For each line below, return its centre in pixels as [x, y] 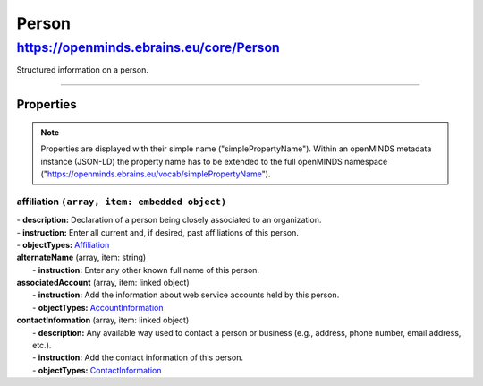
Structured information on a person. [83, 70]
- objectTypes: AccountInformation [98, 307]
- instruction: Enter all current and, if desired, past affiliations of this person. [157, 232]
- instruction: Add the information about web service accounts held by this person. [186, 295]
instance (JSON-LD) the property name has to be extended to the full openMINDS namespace [214, 161]
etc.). [42, 346]
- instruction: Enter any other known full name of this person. [146, 270]
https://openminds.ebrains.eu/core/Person [148, 47]
